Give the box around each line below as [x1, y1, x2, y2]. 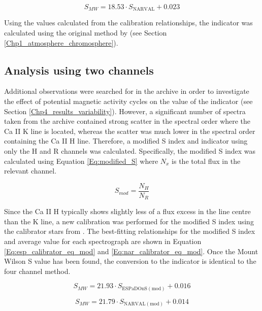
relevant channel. [4, 165, 57, 176]
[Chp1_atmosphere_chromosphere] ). [4, 37, 118, 48]
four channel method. [4, 265, 71, 276]
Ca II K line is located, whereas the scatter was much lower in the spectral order [4, 125, 255, 136]
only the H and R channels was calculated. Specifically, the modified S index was [4, 146, 256, 156]
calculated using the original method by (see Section [4, 27, 167, 38]
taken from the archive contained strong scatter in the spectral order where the [4, 116, 251, 126]
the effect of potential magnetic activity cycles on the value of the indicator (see [4, 96, 253, 107]
